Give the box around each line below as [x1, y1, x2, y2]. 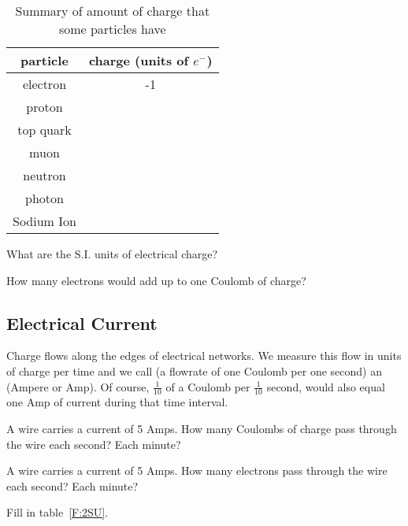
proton [26, 98, 63, 116]
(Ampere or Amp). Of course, [6, 378, 150, 394]
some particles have [58, 20, 166, 38]
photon [25, 189, 64, 207]
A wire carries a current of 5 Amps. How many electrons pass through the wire [6, 462, 388, 479]
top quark [17, 120, 72, 139]
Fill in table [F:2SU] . [6, 504, 109, 520]
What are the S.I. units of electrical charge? [6, 246, 218, 261]
